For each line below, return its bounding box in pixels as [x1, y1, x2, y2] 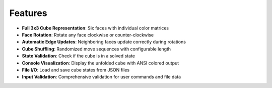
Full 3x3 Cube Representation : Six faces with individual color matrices [22, 25, 169, 31]
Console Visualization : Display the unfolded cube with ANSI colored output [22, 60, 179, 66]
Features [9, 7, 47, 18]
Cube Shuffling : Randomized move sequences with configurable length [22, 45, 171, 52]
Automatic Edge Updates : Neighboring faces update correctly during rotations [22, 39, 186, 45]
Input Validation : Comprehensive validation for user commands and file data [22, 74, 181, 80]
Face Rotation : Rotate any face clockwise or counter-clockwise [22, 31, 154, 37]
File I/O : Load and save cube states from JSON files [22, 66, 130, 72]
